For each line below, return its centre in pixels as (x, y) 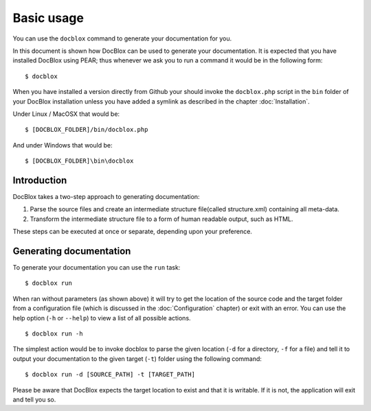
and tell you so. (34, 399)
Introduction (40, 180)
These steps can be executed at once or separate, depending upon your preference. (132, 232)
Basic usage (48, 18)
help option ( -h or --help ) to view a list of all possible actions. (102, 318)
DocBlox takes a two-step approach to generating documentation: (106, 196)
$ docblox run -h (54, 334)
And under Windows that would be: (63, 145)
